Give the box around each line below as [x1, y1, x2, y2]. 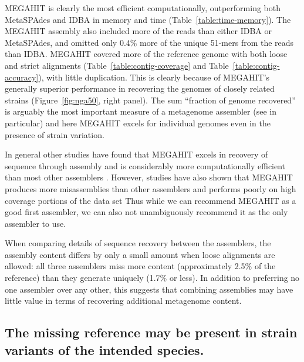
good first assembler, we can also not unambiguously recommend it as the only [5, 206, 288, 218]
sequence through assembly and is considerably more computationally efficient [5, 159, 286, 172]
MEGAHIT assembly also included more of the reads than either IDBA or [5, 25, 272, 37]
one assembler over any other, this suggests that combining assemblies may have [5, 283, 293, 295]
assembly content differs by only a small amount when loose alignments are [5, 248, 275, 260]
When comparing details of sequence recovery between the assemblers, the [5, 237, 271, 249]
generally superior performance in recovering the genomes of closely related [5, 82, 275, 95]
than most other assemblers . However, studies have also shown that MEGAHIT [5, 171, 293, 183]
